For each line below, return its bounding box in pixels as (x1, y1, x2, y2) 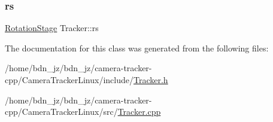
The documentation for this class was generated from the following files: (5, 41, 269, 54)
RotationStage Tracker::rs (5, 22, 99, 34)
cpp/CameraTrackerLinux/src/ (5, 105, 118, 118)
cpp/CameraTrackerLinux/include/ (5, 74, 134, 86)
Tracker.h (134, 74, 168, 86)
